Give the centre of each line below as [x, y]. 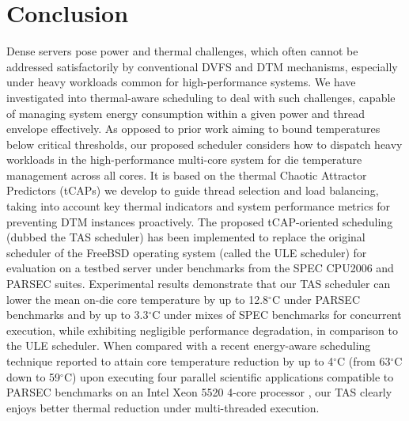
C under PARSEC [316, 299]
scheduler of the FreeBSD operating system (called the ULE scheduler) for [187, 252]
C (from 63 [364, 361]
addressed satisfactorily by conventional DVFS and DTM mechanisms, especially [202, 66]
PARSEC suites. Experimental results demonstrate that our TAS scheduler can [199, 284]
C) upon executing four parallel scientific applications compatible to [229, 376]
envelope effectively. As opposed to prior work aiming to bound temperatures [193, 129]
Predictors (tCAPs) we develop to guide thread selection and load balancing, [193, 190]
